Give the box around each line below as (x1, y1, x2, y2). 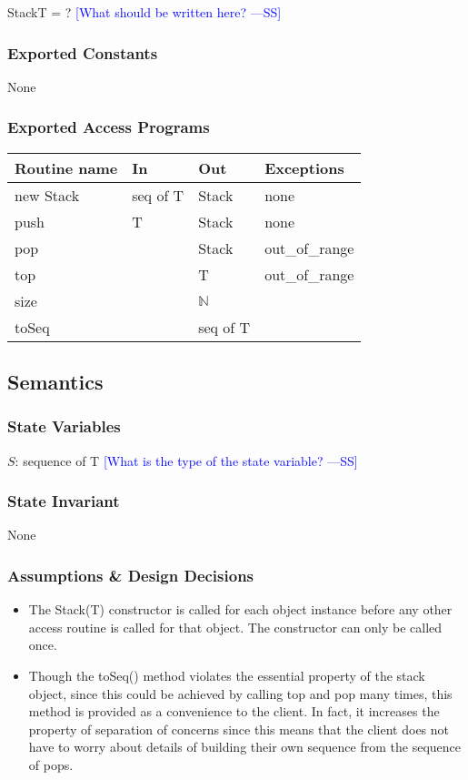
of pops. (28, 755, 74, 774)
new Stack (15, 184, 80, 206)
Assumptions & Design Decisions (7, 563, 254, 586)
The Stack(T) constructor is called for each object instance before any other (28, 600, 453, 619)
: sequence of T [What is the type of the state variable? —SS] (15, 451, 358, 470)
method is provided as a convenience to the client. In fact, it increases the (28, 702, 440, 721)
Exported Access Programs (7, 116, 210, 138)
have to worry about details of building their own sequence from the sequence (28, 737, 462, 756)
